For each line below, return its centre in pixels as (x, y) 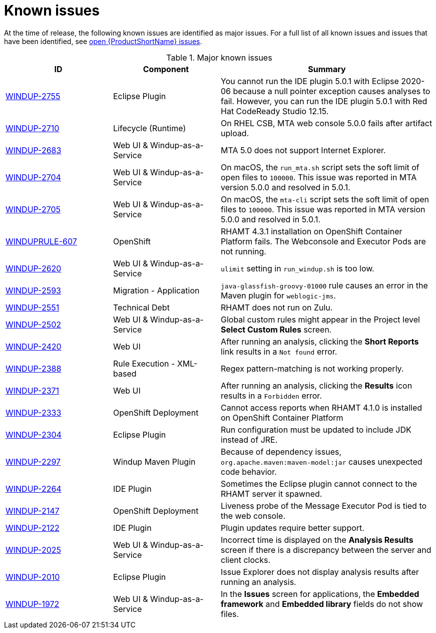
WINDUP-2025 (33, 550)
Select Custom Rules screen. (276, 329)
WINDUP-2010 (33, 577)
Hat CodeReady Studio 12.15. (275, 111)
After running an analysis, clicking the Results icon (317, 385)
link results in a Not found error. (279, 351)
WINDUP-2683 (34, 150)
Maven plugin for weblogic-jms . (279, 295)
